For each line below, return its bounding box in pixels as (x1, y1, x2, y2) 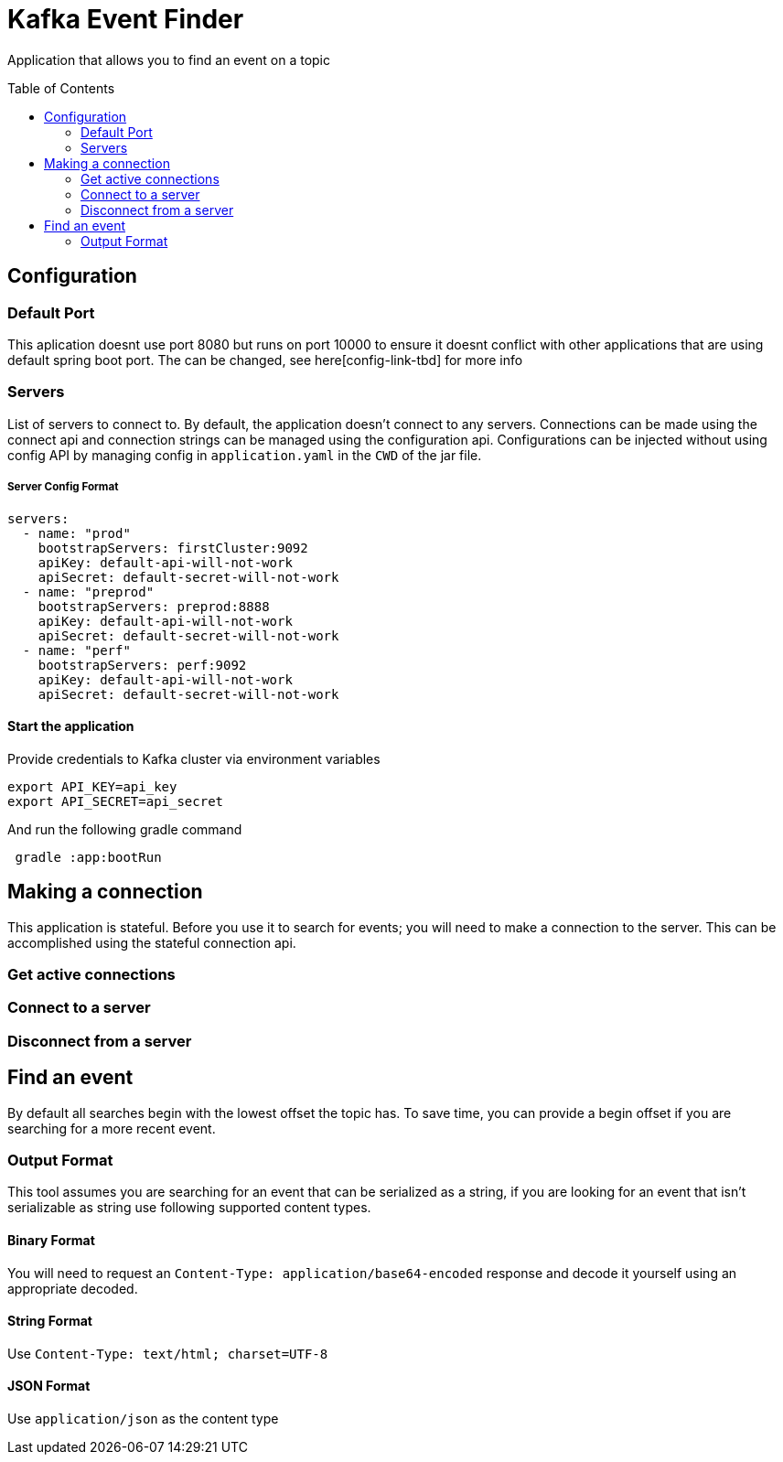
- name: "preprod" (22, 584, 155, 599)
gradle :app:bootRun (15, 849, 162, 865)
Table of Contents (7, 80, 115, 96)
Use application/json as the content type (7, 1410, 279, 1426)
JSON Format (7, 1378, 91, 1394)
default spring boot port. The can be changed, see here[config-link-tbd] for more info (7, 351, 523, 368)
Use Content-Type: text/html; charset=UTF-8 (7, 1345, 328, 1361)
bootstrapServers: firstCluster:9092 (38, 540, 308, 555)
